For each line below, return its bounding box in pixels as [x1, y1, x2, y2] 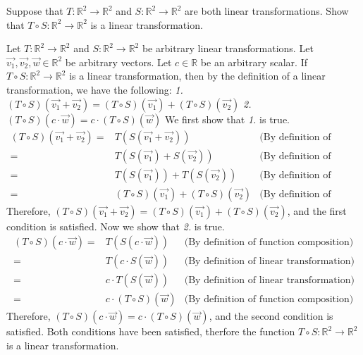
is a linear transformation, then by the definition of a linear [69, 68, 326, 83]
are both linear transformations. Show [185, 4, 349, 18]
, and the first [287, 203, 347, 218]
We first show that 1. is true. [164, 111, 290, 126]
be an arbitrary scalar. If [200, 54, 307, 69]
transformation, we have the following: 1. [6, 82, 183, 96]
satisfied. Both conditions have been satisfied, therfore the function [6, 324, 295, 339]
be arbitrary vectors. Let [65, 54, 172, 69]
